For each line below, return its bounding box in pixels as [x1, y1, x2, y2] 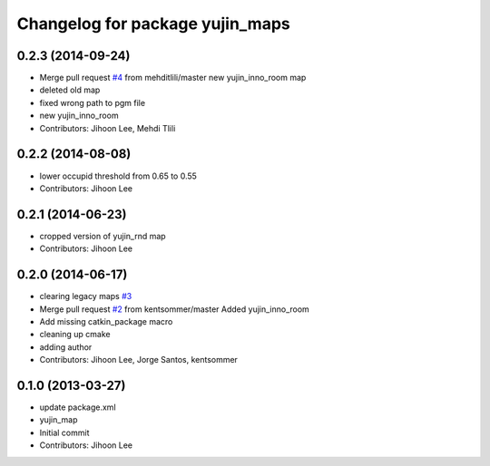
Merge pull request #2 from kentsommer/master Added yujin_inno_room [39, 304, 310, 315]
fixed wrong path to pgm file [39, 97, 145, 108]
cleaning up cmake [39, 329, 111, 340]
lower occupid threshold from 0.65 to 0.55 [39, 170, 197, 181]
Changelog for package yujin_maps [16, 14, 290, 34]
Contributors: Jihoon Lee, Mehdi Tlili [39, 122, 176, 133]
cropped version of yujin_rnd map [39, 230, 167, 241]
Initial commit [39, 427, 90, 438]
